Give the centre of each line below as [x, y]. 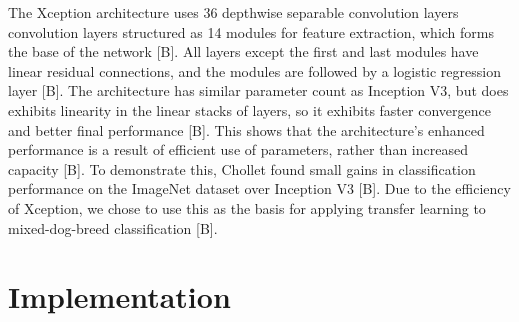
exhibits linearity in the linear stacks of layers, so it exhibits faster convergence [249, 109]
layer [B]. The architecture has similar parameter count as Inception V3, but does [258, 90]
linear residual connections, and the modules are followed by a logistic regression [254, 70]
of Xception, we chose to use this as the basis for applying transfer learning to [247, 207]
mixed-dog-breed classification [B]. [113, 227]
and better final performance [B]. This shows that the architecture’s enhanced [246, 129]
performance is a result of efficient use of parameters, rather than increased [238, 149]
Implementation [119, 296]
